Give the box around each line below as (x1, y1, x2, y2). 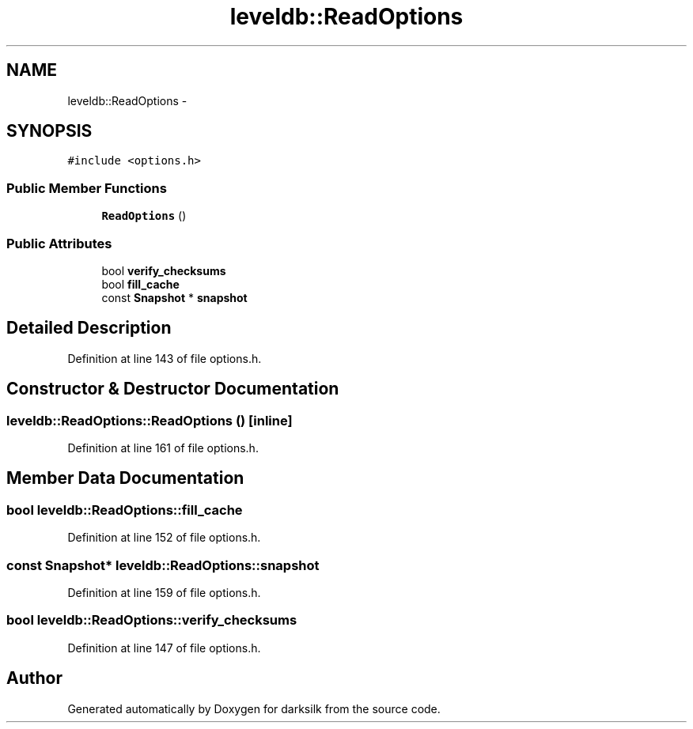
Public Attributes (6, 235, 112, 251)
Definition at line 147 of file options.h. (67, 640, 261, 655)
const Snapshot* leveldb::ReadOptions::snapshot (6, 557, 320, 573)
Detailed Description (6, 318, 172, 338)
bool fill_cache (101, 277, 180, 291)
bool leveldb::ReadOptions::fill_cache (6, 501, 243, 518)
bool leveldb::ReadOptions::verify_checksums (6, 612, 297, 629)
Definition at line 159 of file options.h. (67, 585, 261, 599)
